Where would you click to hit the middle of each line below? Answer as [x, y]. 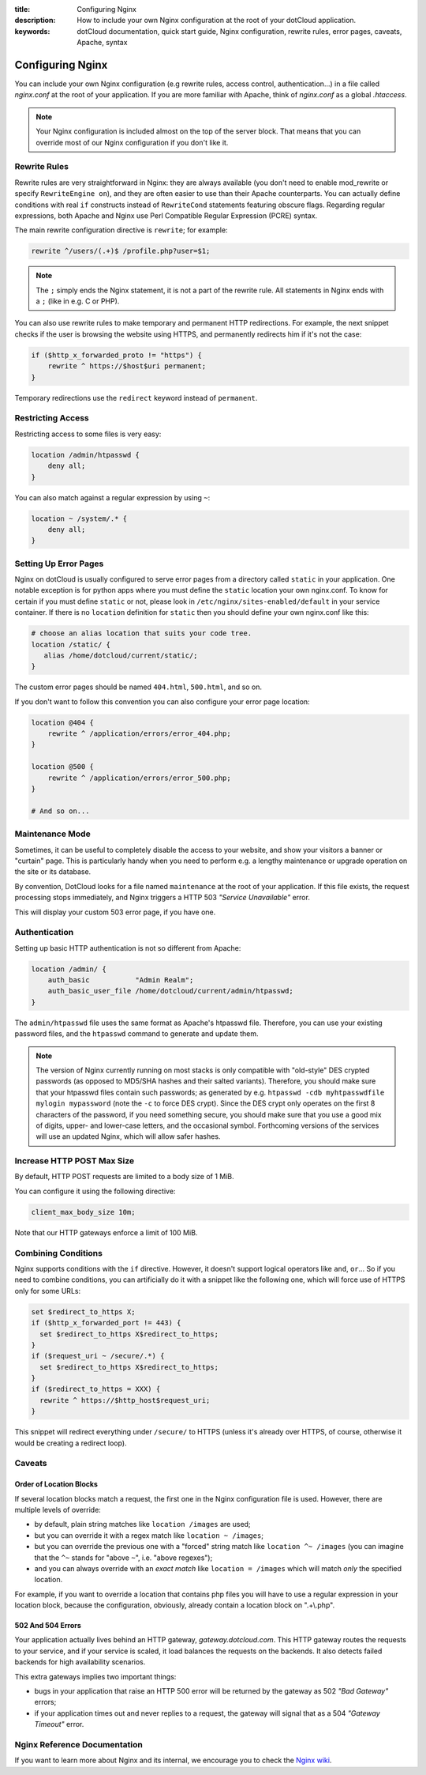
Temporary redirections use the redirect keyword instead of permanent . [136, 398]
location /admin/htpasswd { [85, 455]
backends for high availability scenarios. [80, 1662]
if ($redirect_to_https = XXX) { [96, 1389]
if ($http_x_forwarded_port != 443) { [106, 1323]
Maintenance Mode [52, 834]
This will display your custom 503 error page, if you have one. [115, 912]
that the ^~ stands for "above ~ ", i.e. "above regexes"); [123, 1558]
